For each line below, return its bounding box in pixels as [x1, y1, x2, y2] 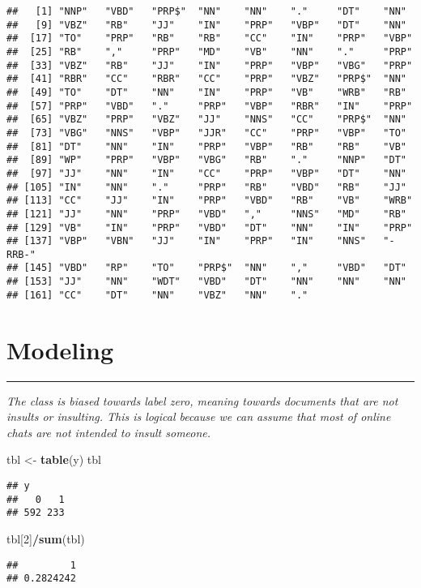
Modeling [6, 333, 114, 366]
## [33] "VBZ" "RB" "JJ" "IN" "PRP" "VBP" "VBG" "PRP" [6, 59, 413, 71]
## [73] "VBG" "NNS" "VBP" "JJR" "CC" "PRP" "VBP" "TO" [6, 127, 406, 139]
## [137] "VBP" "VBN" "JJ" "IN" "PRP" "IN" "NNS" [6, 235, 366, 247]
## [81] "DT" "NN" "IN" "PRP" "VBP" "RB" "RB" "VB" [6, 140, 406, 152]
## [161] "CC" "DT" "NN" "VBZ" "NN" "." [6, 289, 308, 301]
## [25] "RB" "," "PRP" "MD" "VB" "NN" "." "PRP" [6, 45, 413, 58]
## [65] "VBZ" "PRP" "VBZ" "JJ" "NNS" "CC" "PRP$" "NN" [6, 114, 406, 126]
